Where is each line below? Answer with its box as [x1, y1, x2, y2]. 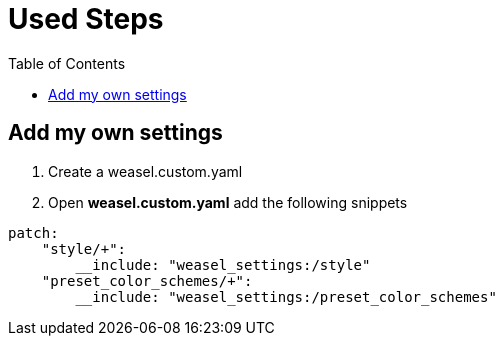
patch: [8, 224, 59, 241]
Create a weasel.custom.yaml [48, 162, 243, 180]
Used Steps [8, 2, 164, 36]
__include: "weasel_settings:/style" [75, 256, 371, 273]
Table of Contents [8, 54, 126, 72]
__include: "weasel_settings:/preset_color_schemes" [75, 288, 497, 305]
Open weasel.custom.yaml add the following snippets [48, 193, 408, 211]
